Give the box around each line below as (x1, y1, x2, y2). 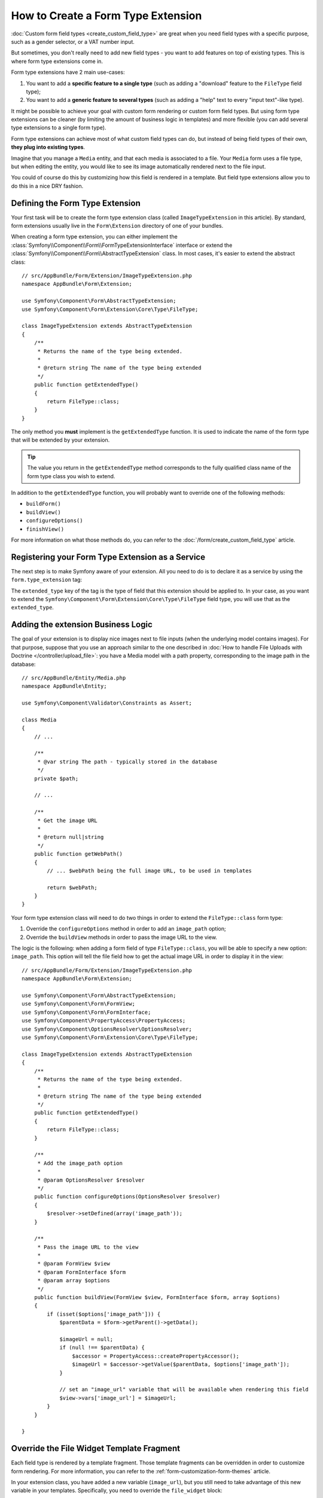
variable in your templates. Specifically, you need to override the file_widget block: (11, 1487, 223, 1494)
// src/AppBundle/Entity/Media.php (22, 674, 126, 681)
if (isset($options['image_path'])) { (47, 1310, 161, 1318)
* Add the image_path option (37, 1159, 123, 1167)
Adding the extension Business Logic (11, 620, 153, 630)
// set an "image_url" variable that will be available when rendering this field (59, 1386, 309, 1393)
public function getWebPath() (33, 851, 123, 857)
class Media (22, 716, 57, 723)
